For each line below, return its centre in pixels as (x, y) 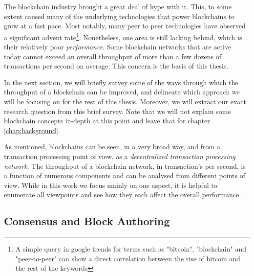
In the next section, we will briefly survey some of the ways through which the (121, 82)
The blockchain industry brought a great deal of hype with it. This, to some (118, 6)
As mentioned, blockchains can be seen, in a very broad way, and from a (112, 147)
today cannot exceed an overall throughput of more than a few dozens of (113, 56)
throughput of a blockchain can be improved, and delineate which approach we (122, 92)
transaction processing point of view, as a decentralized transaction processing (120, 156)
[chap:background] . (32, 130)
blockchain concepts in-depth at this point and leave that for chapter (107, 121)
